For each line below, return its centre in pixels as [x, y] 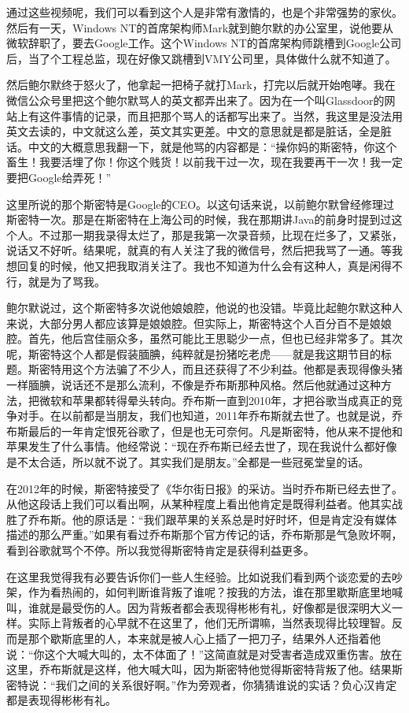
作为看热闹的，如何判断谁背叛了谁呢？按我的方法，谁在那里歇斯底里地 [210, 592]
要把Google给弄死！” [59, 177]
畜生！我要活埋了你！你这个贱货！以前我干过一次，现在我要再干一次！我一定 [204, 162]
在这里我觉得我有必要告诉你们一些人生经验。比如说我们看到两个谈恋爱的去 [199, 576]
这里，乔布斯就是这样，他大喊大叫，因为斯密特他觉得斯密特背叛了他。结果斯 [204, 669]
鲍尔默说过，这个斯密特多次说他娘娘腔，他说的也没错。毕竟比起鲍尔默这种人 [204, 308]
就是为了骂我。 [66, 281]
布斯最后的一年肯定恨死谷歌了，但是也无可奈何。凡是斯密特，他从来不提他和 [204, 431]
